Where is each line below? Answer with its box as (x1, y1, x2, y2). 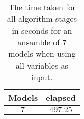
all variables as (15, 59, 68, 71)
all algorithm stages (7, 13, 77, 24)
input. (31, 71, 53, 83)
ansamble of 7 (17, 36, 67, 48)
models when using (8, 48, 76, 59)
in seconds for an (12, 24, 72, 36)
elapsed (46, 92, 76, 103)
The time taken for (8, 1, 76, 13)
